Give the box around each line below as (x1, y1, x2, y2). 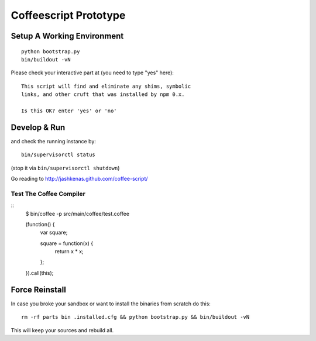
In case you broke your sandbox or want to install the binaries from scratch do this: (11, 300, 211, 307)
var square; (40, 229, 68, 236)
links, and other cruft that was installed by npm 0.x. (21, 91, 185, 98)
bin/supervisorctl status (21, 151, 96, 158)
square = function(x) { (40, 240, 94, 247)
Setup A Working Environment (11, 31, 124, 41)
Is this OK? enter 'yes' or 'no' (21, 107, 117, 114)
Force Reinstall (11, 284, 67, 295)
